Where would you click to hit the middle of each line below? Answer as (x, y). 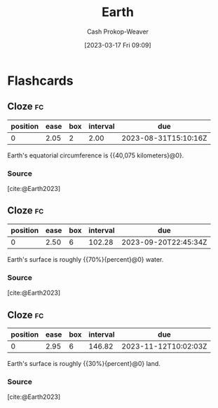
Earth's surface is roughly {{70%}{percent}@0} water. (86, 259)
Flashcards (40, 80)
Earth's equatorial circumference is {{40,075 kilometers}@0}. (96, 155)
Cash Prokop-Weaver (118, 31)
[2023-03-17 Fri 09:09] (118, 45)
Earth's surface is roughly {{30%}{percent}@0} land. (84, 363)
